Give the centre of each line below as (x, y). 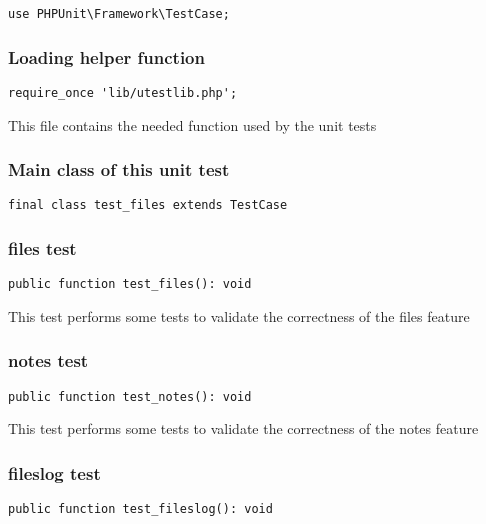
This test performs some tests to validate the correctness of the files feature (239, 315)
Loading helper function (106, 56)
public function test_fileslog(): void (140, 509)
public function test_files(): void (130, 284)
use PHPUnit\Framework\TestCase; (119, 14)
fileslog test (54, 472)
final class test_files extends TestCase (148, 205)
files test (42, 247)
